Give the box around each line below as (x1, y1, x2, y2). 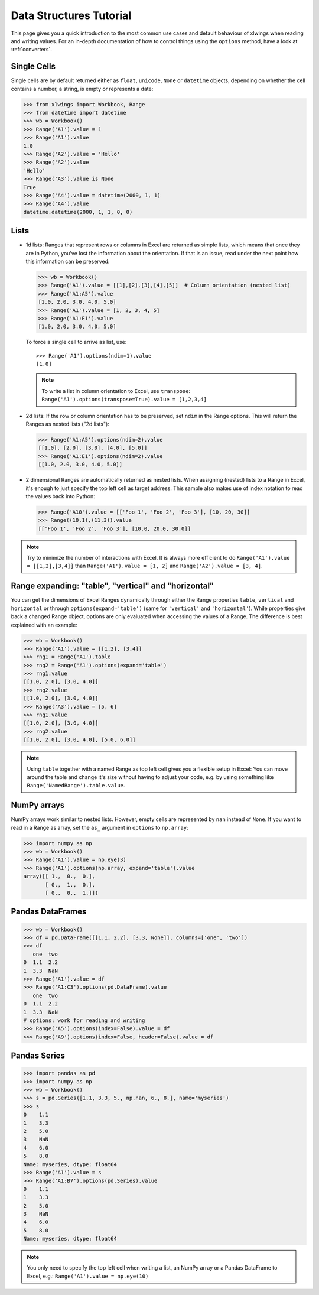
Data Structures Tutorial (11, 9, 132, 22)
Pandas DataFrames (11, 907, 87, 917)
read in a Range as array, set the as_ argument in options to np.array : (11, 824, 188, 831)
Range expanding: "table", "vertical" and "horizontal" (11, 581, 214, 591)
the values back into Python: (25, 492, 95, 499)
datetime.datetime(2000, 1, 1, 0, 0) (23, 209, 133, 215)
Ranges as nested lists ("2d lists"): (25, 420, 109, 428)
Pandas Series (11, 1051, 65, 1061)
